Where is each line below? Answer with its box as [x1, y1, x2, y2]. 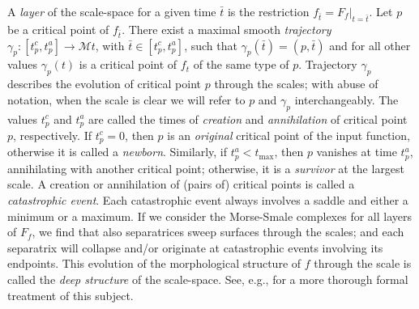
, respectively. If [13, 126, 92, 143]
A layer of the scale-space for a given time [7, 3, 216, 19]
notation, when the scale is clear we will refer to [7, 91, 246, 108]
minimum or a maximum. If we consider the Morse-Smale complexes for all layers [7, 207, 412, 224]
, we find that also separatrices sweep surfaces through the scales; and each [32, 223, 404, 240]
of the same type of [193, 56, 289, 73]
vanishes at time [316, 143, 397, 160]
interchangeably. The [294, 91, 399, 108]
